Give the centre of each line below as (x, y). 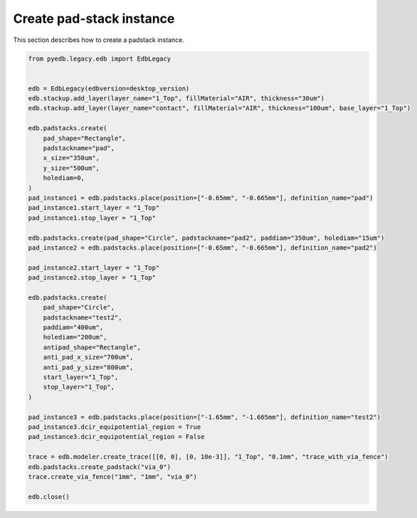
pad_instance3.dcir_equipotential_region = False (116, 437)
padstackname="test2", (83, 317)
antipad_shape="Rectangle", (92, 347)
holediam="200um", (75, 337)
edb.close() (49, 497)
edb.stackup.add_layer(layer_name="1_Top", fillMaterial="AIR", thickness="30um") (176, 99)
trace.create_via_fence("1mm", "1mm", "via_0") (112, 476)
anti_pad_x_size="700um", (88, 357)
